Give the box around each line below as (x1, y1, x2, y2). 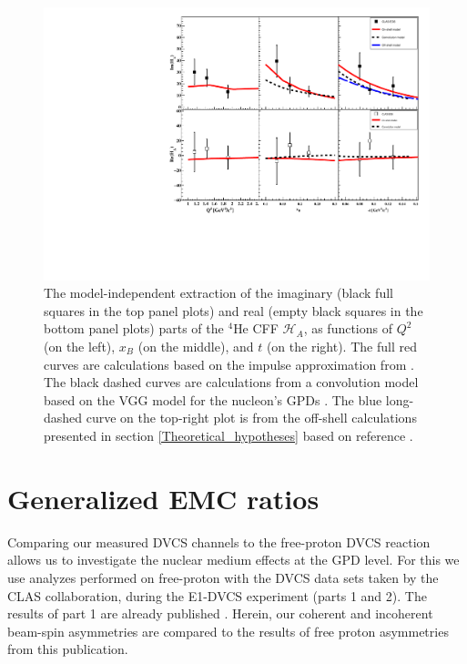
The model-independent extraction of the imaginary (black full (44, 283, 393, 302)
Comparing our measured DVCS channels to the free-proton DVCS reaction (7, 532, 431, 551)
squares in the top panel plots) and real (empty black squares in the (44, 301, 423, 320)
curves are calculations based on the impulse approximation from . (44, 354, 414, 373)
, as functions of (303, 319, 393, 338)
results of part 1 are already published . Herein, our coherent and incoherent (7, 604, 433, 623)
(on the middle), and (137, 337, 254, 356)
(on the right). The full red (266, 337, 417, 356)
